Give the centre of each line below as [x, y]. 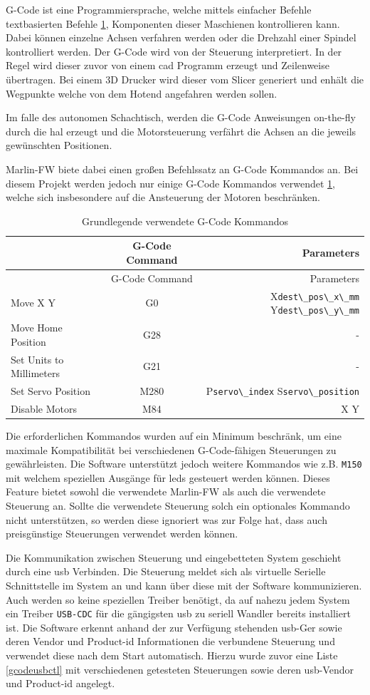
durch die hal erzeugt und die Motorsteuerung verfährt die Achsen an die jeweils [181, 131]
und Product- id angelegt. [60, 683]
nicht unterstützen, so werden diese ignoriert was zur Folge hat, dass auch [166, 519]
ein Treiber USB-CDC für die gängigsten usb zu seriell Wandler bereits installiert [178, 613]
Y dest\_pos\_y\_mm [314, 310]
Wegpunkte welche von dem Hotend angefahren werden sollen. [142, 93]
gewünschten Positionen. [59, 145]
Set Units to [37, 359]
